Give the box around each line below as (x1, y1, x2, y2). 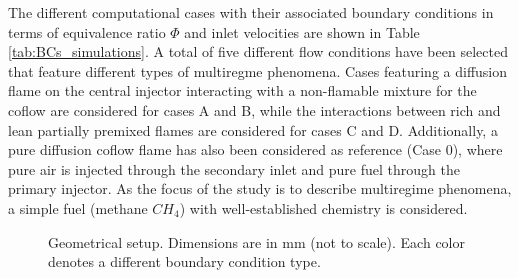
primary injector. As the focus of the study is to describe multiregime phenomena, (8, 178, 512, 199)
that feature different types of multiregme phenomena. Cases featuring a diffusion (8, 60, 508, 81)
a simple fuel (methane (8, 197, 148, 218)
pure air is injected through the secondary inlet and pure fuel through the (8, 158, 460, 179)
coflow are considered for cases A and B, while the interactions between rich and (8, 99, 501, 120)
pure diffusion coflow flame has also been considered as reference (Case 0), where (8, 139, 503, 160)
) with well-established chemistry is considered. (179, 197, 468, 218)
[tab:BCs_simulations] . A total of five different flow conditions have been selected (8, 41, 508, 62)
